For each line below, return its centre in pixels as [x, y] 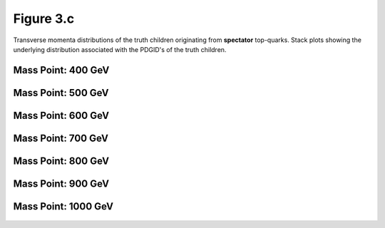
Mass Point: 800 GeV [61, 161]
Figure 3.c [44, 19]
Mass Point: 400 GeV [61, 70]
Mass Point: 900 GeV [61, 183]
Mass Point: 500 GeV [61, 93]
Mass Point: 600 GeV [61, 115]
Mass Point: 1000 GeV [63, 206]
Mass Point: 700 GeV [61, 138]
